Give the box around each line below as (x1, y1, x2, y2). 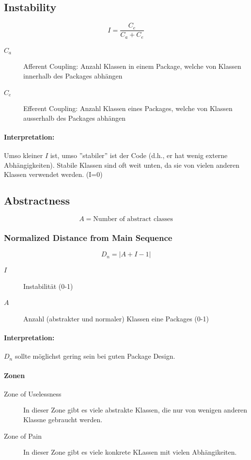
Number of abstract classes (93, 216, 173, 223)
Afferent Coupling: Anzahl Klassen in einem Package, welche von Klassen (23, 61, 241, 71)
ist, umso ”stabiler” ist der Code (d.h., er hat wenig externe (50, 150, 228, 160)
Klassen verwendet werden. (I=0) (4, 169, 103, 179)
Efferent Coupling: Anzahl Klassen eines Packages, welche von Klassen (23, 103, 233, 113)
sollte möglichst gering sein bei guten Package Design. (15, 351, 175, 361)
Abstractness (4, 193, 70, 208)
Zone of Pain (4, 430, 42, 441)
